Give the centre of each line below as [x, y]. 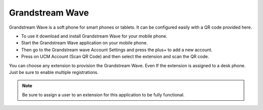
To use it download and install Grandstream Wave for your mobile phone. [94, 36]
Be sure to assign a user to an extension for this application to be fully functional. [103, 94]
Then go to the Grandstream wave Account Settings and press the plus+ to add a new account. [117, 50]
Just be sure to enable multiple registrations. [54, 72]
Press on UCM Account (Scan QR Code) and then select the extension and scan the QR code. [115, 56]
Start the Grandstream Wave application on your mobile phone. [85, 43]
